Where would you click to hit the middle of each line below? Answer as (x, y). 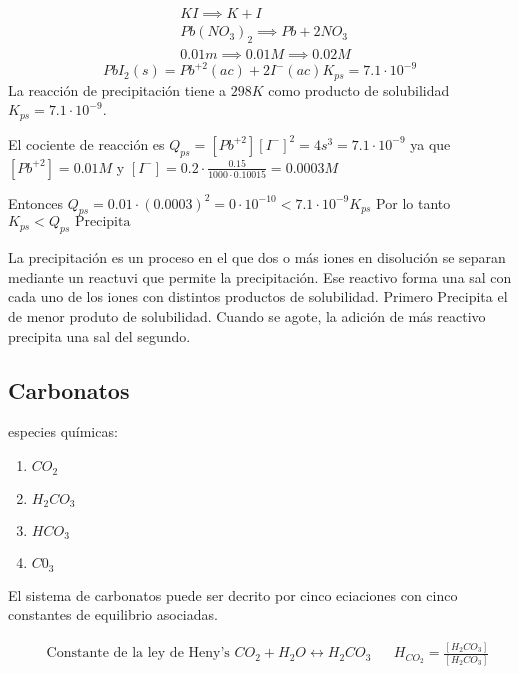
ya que (430, 143)
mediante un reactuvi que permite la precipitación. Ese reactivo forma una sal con (260, 276)
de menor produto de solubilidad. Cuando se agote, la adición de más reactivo (247, 316)
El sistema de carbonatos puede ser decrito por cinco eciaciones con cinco (233, 594)
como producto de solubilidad (359, 89)
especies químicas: (63, 431)
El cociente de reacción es (86, 143)
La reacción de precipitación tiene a (117, 89)
